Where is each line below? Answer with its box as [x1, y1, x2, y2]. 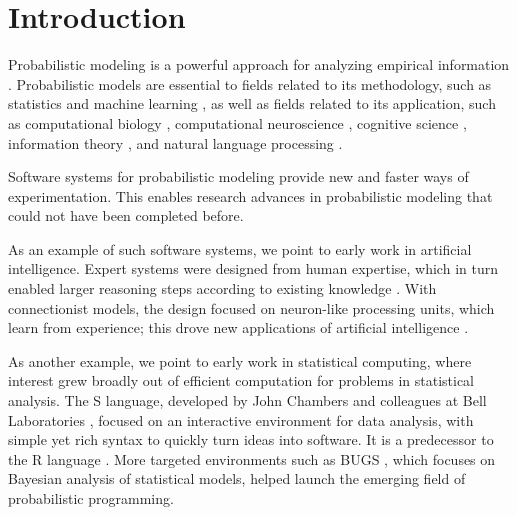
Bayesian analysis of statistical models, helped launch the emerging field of [8, 468, 466, 489]
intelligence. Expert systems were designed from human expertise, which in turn [8, 258, 498, 279]
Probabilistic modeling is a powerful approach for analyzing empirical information [8, 54, 510, 75]
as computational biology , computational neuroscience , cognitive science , [8, 112, 467, 133]
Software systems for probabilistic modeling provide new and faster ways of [8, 166, 469, 187]
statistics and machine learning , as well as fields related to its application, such [8, 93, 496, 114]
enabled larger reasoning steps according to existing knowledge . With [8, 278, 437, 299]
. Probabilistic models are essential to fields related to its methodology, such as [8, 73, 492, 94]
